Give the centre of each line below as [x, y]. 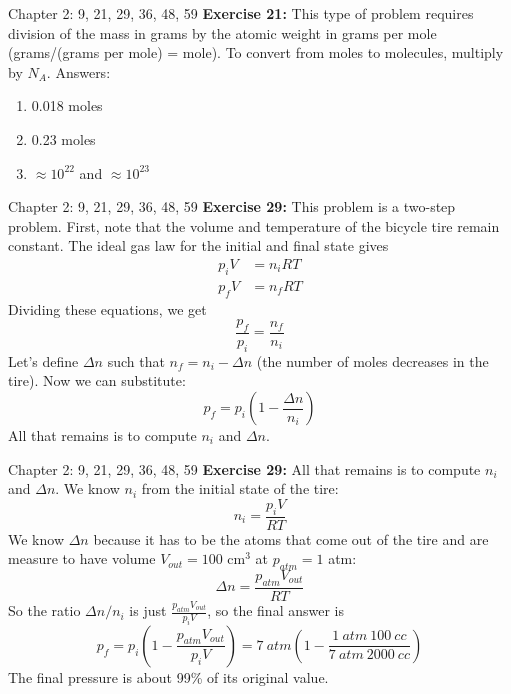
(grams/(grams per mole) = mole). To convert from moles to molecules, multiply [256, 52]
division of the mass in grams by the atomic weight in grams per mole [222, 32]
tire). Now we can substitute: [97, 380]
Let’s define [43, 360]
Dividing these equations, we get [107, 308]
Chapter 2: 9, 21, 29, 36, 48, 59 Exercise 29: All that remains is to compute [244, 468]
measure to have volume [82, 558]
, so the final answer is [275, 610]
